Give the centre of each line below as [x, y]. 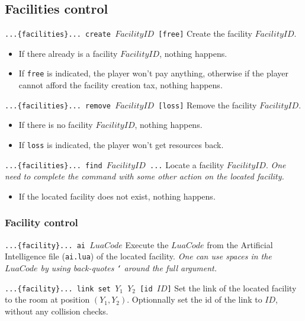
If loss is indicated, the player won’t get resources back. [121, 144]
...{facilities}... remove [58, 106]
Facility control [41, 222]
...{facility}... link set [58, 289]
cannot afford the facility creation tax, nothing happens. [121, 85]
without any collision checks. [57, 311]
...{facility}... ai [45, 245]
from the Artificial [240, 244]
